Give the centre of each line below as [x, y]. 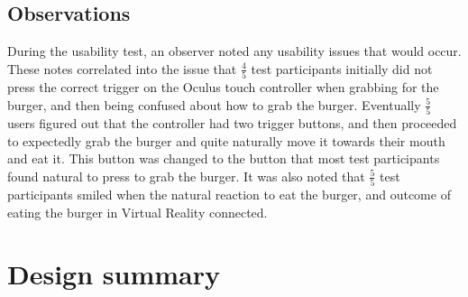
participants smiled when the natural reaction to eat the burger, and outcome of [229, 195]
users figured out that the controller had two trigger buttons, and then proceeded [232, 123]
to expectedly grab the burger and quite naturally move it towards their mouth [226, 140]
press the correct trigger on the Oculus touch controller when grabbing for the [223, 87]
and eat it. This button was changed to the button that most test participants [224, 158]
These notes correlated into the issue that [122, 68]
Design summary [114, 274]
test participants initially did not [342, 68]
